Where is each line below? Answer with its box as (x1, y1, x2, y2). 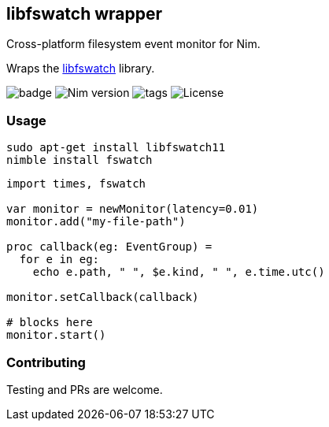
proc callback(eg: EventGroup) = (6, 240, 213, 254)
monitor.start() (6, 329, 106, 342)
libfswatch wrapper (6, 4, 163, 24)
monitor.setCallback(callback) (6, 291, 199, 304)
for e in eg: (19, 253, 100, 266)
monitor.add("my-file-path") (6, 215, 186, 228)
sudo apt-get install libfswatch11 (6, 141, 226, 154)
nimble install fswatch (6, 154, 153, 167)
